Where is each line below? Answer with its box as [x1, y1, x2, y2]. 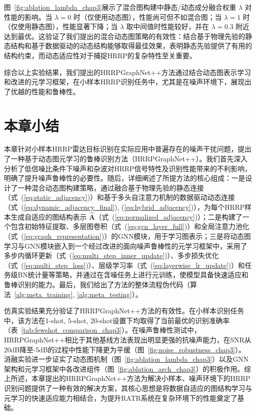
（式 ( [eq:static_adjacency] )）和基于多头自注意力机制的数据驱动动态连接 [4, 192, 235, 202]
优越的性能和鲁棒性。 [10, 86, 80, 96]
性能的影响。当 [4, 11, 52, 22]
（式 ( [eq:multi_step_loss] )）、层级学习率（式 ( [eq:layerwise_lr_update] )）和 [4, 260, 245, 270]
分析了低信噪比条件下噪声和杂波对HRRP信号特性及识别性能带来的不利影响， [4, 163, 252, 173]
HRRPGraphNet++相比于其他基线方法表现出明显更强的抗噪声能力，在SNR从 [4, 334, 252, 344]
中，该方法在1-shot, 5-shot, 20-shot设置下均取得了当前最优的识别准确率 [4, 315, 230, 325]
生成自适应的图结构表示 [10, 211, 87, 222]
